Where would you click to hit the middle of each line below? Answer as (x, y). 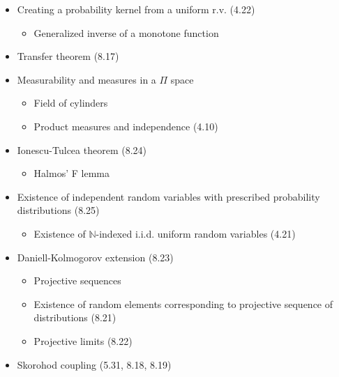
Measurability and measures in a (86, 79)
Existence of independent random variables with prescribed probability (168, 196)
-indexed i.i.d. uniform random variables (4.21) (196, 233)
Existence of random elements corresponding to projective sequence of (183, 303)
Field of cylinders (71, 103)
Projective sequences (77, 280)
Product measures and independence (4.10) (126, 126)
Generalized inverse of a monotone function (126, 32)
